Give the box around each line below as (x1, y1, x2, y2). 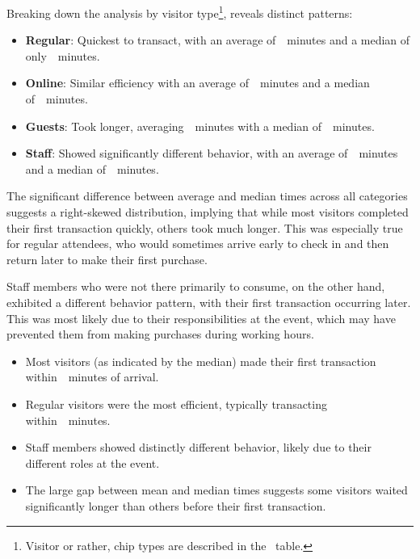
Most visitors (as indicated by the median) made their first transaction (25, 352, 376, 369)
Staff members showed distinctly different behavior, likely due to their (25, 439, 372, 456)
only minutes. (25, 47, 100, 64)
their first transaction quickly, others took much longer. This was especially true (6, 219, 403, 236)
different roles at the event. (25, 454, 160, 471)
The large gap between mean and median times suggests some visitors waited (25, 481, 408, 498)
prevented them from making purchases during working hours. (6, 326, 314, 343)
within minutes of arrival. (25, 368, 159, 385)
